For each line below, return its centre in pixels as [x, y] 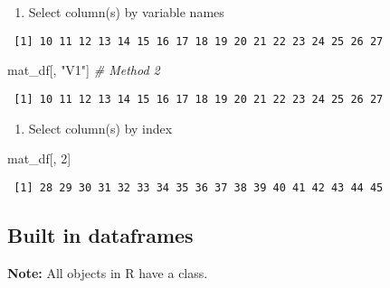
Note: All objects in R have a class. [108, 272]
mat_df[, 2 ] [39, 158]
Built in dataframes [100, 234]
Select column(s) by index [100, 128]
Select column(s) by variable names [126, 12]
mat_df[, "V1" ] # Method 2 [84, 70]
